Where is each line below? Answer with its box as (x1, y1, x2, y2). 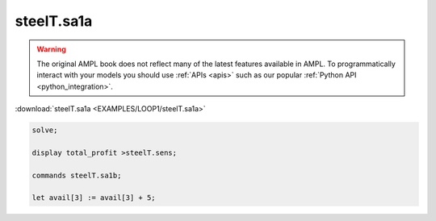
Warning (36, 44, 66, 54)
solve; (31, 126, 58, 135)
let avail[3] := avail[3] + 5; (31, 194, 157, 202)
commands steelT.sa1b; (31, 170, 122, 180)
